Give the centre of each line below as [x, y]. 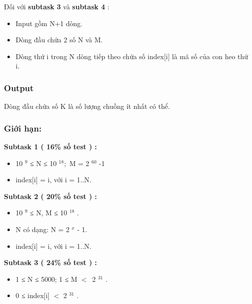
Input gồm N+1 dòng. [49, 23]
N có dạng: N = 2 [42, 229]
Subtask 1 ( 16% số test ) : [51, 146]
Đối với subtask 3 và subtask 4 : [57, 6]
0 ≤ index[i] [33, 295]
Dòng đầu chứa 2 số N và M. [59, 40]
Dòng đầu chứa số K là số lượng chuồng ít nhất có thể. [87, 106]
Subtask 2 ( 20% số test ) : [51, 196]
